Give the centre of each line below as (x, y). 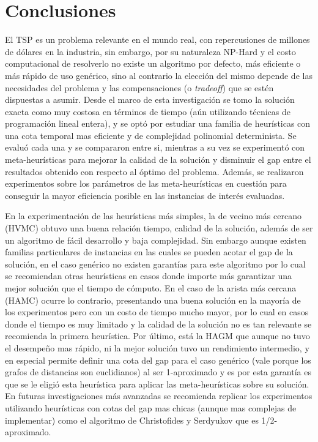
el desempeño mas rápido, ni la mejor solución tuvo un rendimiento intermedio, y (157, 347)
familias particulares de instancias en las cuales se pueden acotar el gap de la (149, 252)
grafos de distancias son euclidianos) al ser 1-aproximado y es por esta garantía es (158, 372)
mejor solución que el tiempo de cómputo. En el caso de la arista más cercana (151, 288)
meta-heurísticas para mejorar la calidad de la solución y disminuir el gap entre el (158, 159)
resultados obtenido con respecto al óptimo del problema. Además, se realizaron (154, 171)
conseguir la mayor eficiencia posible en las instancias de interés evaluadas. (145, 195)
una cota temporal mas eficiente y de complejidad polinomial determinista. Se (151, 135)
